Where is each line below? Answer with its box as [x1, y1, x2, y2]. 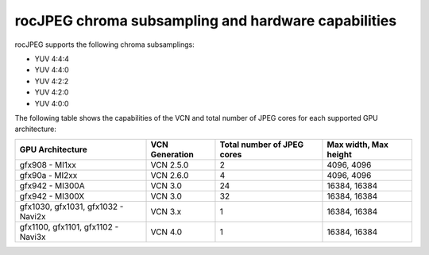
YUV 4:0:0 [34, 99, 69, 108]
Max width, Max [327, 139, 389, 150]
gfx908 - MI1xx [19, 159, 77, 170]
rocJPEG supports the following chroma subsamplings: [14, 40, 195, 49]
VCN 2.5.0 [150, 159, 189, 170]
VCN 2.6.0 [150, 169, 189, 180]
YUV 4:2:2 [34, 76, 69, 86]
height [327, 149, 353, 160]
